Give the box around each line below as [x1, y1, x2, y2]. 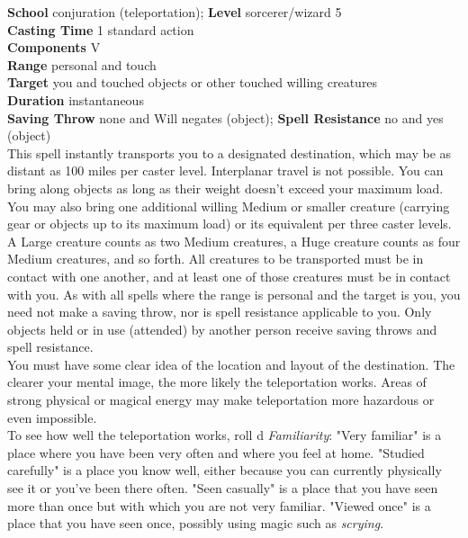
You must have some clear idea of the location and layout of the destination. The [7, 354, 455, 373]
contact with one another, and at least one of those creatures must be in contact [7, 266, 451, 285]
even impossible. [7, 408, 97, 426]
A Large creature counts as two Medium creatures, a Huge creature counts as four [7, 231, 461, 250]
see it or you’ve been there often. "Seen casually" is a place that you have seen [7, 479, 438, 498]
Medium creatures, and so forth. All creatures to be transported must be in [7, 249, 424, 268]
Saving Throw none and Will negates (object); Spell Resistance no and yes [7, 108, 444, 127]
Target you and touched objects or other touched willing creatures [7, 73, 378, 92]
